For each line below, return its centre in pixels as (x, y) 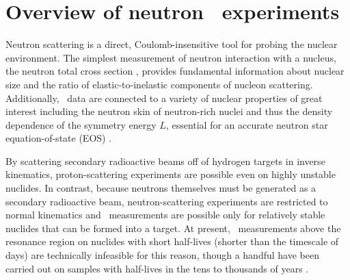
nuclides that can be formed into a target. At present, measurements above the (173, 228)
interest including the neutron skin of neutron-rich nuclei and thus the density (169, 111)
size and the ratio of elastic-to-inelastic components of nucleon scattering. (159, 84)
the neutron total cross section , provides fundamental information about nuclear (175, 71)
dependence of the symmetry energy (81, 124)
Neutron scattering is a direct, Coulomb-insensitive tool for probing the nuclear (172, 44)
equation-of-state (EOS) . (59, 138)
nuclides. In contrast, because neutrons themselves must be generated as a (161, 188)
